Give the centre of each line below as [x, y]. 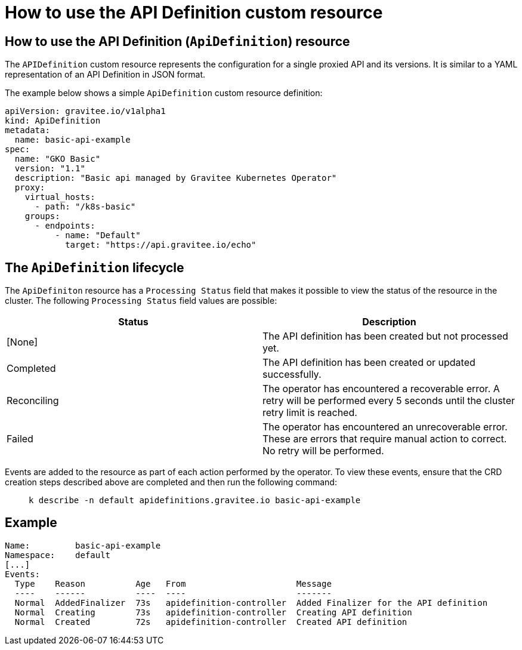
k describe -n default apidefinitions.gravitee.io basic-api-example [195, 500]
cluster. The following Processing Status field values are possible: [141, 301]
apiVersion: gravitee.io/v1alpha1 [85, 111]
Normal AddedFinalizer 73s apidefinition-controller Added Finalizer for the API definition [251, 603]
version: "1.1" [50, 169]
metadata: [27, 130]
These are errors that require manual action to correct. [385, 439]
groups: [42, 216]
